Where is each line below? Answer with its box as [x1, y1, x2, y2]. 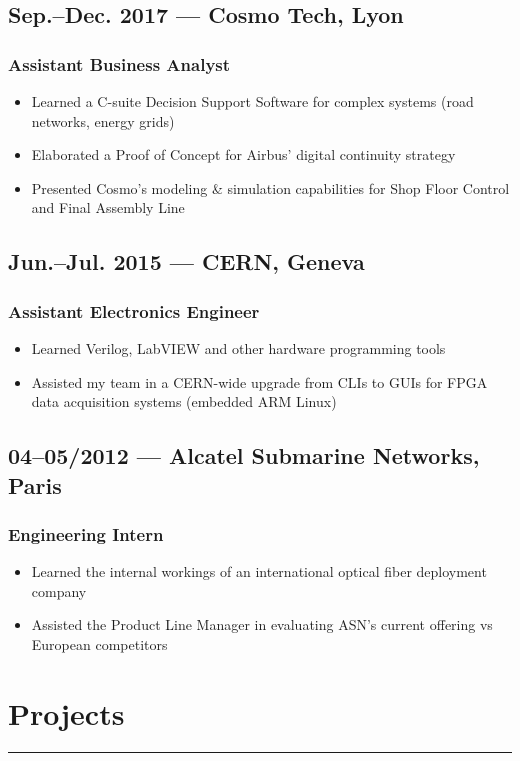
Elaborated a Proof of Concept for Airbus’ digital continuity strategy [31, 144, 456, 165]
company [31, 580, 87, 601]
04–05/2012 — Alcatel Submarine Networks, [8, 440, 480, 471]
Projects [8, 692, 125, 733]
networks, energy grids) [31, 110, 175, 131]
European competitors [31, 633, 168, 654]
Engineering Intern [8, 521, 164, 546]
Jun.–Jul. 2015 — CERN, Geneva [8, 246, 365, 277]
